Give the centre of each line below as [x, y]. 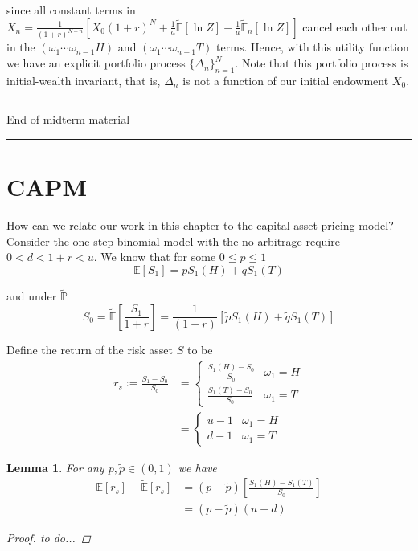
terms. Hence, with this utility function [313, 47]
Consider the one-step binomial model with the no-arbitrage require [173, 241]
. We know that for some [155, 257]
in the [21, 47]
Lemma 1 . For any [55, 467]
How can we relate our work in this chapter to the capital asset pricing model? [200, 225]
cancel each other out [355, 26]
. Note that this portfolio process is [322, 63]
